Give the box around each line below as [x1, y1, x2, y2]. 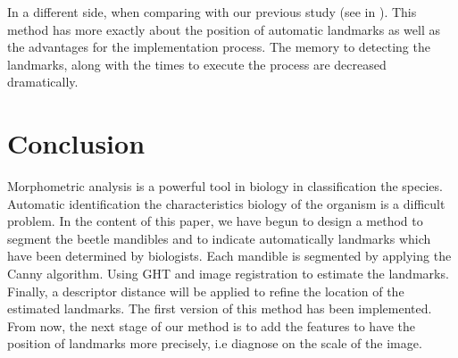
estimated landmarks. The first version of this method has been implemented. [7, 299, 432, 318]
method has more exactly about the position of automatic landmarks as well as [7, 20, 441, 38]
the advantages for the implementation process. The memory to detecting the [7, 37, 430, 56]
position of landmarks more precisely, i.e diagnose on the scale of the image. [7, 334, 422, 353]
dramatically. [7, 72, 79, 91]
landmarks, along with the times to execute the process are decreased [7, 54, 387, 73]
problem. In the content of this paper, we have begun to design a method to [7, 212, 423, 230]
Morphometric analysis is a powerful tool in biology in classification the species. [7, 177, 443, 196]
